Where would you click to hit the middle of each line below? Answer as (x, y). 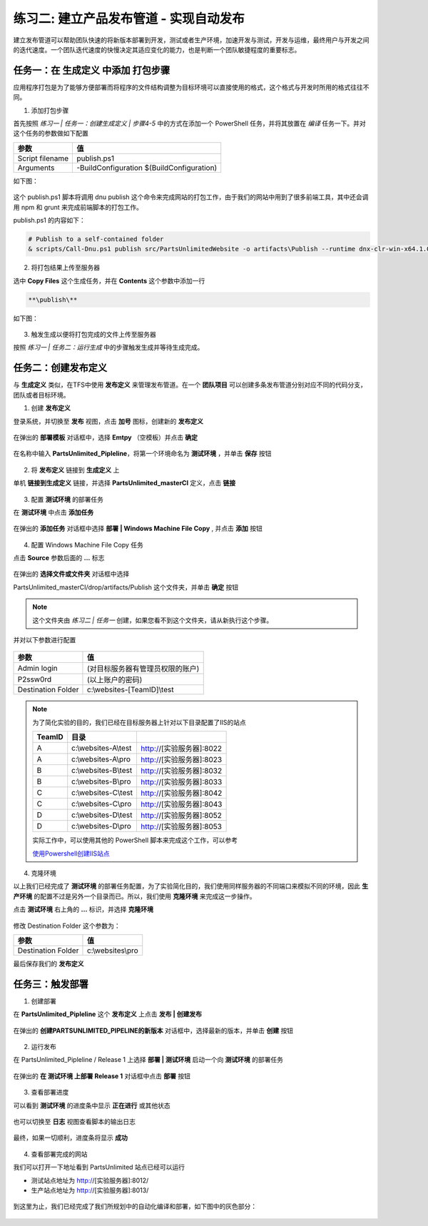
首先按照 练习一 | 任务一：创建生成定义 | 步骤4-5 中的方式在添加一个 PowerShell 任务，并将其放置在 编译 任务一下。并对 (190, 123)
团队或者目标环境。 (41, 395)
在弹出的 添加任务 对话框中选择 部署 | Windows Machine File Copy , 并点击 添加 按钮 (138, 529)
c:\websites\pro (112, 951)
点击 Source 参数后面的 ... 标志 (59, 558)
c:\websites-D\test (102, 815)
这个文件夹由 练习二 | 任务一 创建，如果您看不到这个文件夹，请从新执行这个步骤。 (153, 620)
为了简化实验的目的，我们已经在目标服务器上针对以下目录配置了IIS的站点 (139, 722)
